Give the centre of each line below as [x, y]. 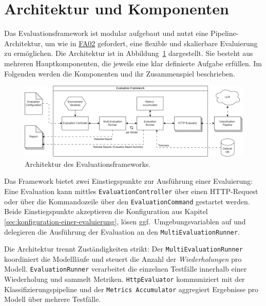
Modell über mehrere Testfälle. [53, 299]
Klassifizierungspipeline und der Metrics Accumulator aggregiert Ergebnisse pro [131, 289]
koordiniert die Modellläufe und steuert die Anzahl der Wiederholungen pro [123, 259]
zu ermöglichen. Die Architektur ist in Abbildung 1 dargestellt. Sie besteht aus [129, 53]
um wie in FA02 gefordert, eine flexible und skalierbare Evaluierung [151, 43]
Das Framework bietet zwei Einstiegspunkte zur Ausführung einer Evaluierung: [128, 181]
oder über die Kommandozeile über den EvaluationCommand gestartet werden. [127, 201]
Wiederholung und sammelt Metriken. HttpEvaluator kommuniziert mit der [125, 279]
